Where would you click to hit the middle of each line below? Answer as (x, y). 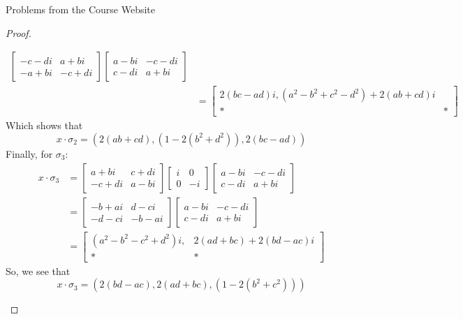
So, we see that (38, 270)
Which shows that (44, 125)
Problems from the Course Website (81, 9)
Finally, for (29, 153)
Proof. (19, 32)
